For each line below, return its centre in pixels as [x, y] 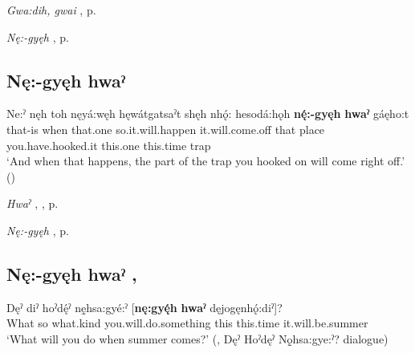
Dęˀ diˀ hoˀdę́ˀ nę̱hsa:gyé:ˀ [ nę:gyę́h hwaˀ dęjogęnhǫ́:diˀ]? [144, 307]
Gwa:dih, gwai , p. [51, 10]
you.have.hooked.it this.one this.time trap [109, 145]
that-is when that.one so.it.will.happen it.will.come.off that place [166, 129]
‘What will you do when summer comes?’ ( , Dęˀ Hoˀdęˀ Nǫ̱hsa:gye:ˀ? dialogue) [197, 338]
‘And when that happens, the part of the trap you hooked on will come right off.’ [206, 161]
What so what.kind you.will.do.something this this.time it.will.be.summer [187, 323]
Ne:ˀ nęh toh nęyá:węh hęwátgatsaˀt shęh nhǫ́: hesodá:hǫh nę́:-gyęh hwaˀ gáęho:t [208, 114]
